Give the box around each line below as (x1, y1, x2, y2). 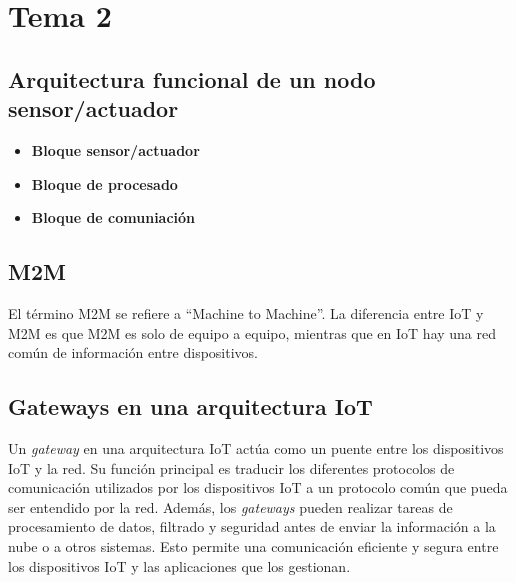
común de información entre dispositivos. (8, 342, 258, 363)
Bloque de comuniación (31, 207, 196, 228)
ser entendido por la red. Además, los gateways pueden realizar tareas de (8, 496, 453, 517)
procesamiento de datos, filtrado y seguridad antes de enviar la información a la (8, 516, 496, 537)
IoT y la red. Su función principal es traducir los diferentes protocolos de (8, 457, 455, 478)
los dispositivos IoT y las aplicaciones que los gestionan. (8, 555, 351, 576)
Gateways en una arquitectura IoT (8, 391, 373, 422)
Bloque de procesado (31, 173, 178, 194)
